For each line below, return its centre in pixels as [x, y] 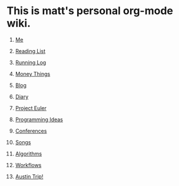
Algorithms [29, 154]
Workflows [28, 165]
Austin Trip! [29, 176]
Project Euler [31, 108]
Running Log [31, 62]
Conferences [31, 131]
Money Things [33, 74]
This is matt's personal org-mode [90, 11]
